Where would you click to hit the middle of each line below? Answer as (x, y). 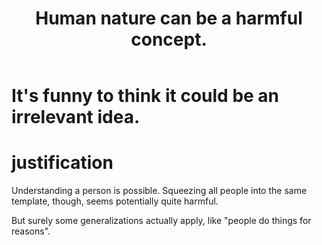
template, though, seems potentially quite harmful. (115, 201)
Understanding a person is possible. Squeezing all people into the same (159, 191)
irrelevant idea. (76, 117)
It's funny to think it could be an (145, 96)
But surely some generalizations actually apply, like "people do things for (161, 221)
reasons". (31, 231)
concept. (169, 39)
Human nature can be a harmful (169, 18)
